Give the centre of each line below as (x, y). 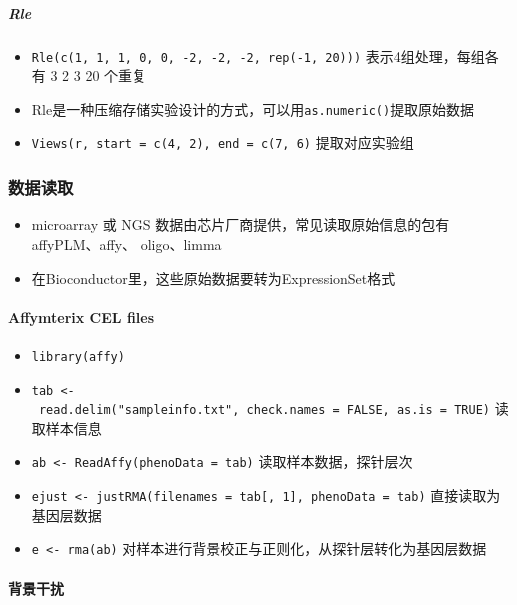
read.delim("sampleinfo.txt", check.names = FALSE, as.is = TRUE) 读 (273, 408)
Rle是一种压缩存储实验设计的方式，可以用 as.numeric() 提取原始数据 (253, 108)
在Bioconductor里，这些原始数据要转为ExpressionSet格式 (213, 277)
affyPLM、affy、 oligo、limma (126, 243)
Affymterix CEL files (81, 316)
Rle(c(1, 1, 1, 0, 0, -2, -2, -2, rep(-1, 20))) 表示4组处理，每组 (258, 55)
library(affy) (78, 356)
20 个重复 (116, 75)
